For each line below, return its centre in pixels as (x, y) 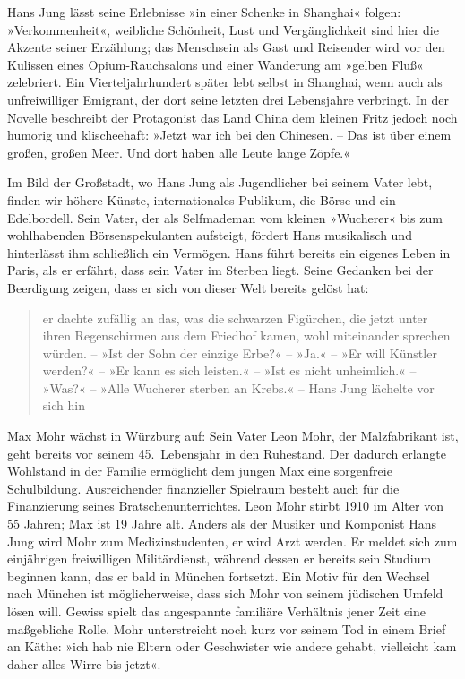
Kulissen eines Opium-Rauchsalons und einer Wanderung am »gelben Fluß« (215, 64)
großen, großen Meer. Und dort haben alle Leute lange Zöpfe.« (179, 152)
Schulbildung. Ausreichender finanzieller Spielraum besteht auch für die (203, 488)
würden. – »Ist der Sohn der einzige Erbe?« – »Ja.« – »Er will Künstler (240, 352)
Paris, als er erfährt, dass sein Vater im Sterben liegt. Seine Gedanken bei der (220, 270)
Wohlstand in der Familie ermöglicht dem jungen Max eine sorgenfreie (200, 471)
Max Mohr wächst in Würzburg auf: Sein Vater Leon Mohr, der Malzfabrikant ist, (233, 436)
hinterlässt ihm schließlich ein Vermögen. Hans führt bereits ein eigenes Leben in (229, 252)
